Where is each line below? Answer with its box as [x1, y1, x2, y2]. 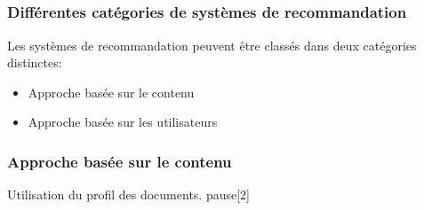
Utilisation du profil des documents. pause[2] [7, 185, 250, 204]
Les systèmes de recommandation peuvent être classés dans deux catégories [7, 35, 417, 54]
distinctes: [7, 53, 62, 72]
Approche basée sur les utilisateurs [28, 113, 218, 131]
